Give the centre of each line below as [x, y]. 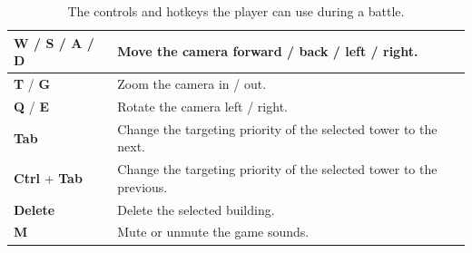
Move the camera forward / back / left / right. [268, 51]
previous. [143, 186]
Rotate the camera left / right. [202, 106]
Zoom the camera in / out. [192, 84]
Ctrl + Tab [48, 177]
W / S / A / [54, 42]
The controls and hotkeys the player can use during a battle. [236, 11]
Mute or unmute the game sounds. [213, 232]
